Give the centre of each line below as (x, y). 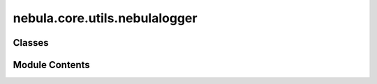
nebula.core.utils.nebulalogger (105, 18)
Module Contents (51, 65)
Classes (31, 43)
